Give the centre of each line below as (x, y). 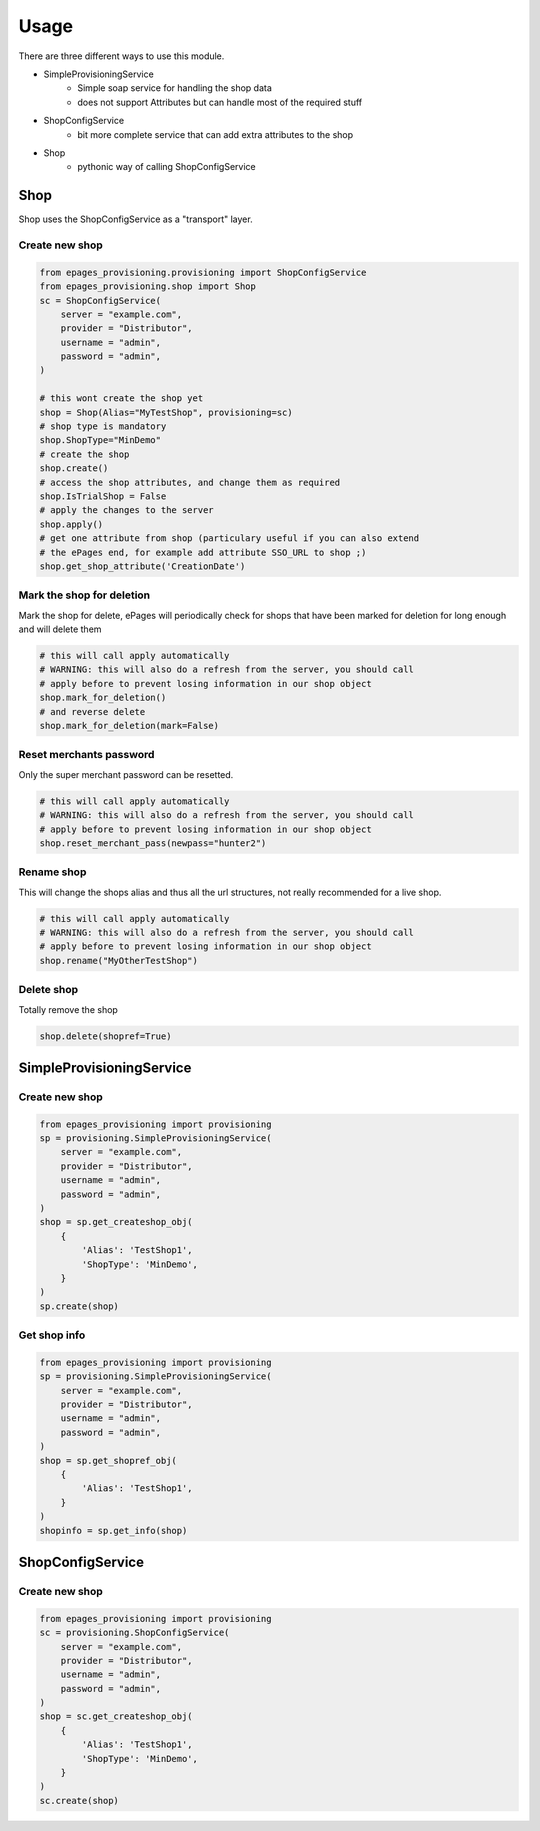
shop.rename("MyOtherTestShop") (119, 960)
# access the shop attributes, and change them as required (190, 482)
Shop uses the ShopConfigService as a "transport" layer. (136, 219)
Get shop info (52, 1335)
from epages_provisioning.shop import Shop (148, 286)
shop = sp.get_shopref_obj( (108, 1460)
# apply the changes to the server (126, 510)
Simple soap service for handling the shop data (174, 88)
